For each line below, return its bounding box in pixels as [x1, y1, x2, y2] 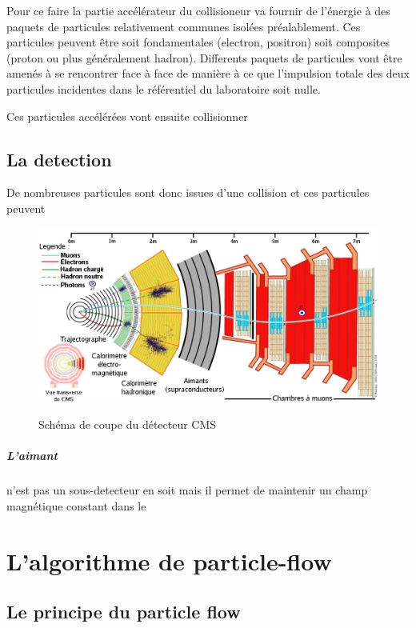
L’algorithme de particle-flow [6, 544, 332, 577]
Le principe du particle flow [6, 599, 241, 624]
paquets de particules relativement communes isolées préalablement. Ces [6, 18, 361, 34]
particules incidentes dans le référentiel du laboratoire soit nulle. [6, 80, 321, 97]
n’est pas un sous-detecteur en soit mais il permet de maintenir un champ [6, 482, 368, 498]
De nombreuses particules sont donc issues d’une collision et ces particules [6, 184, 370, 201]
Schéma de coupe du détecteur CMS [38, 416, 217, 433]
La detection [6, 146, 112, 171]
